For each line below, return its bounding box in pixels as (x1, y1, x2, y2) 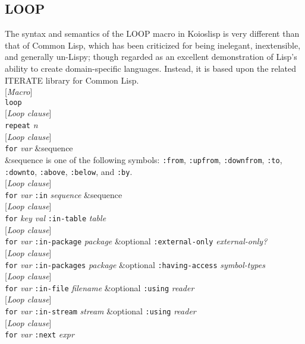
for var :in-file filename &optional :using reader (5, 281, 194, 294)
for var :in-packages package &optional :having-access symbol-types (5, 258, 265, 270)
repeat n (5, 119, 38, 131)
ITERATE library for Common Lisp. (5, 74, 139, 86)
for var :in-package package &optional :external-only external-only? (5, 235, 268, 247)
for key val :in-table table (5, 212, 106, 224)
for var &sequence (5, 142, 73, 154)
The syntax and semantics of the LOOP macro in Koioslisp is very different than (5, 27, 300, 40)
